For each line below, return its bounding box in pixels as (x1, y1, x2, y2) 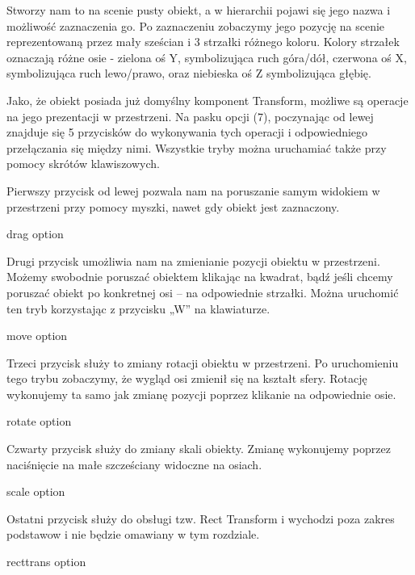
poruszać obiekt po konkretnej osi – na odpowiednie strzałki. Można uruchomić (6, 283, 399, 300)
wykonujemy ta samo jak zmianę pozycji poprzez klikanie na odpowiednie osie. (6, 385, 396, 402)
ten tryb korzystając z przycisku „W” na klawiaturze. (6, 300, 270, 317)
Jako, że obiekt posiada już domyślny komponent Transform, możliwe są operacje (6, 91, 409, 108)
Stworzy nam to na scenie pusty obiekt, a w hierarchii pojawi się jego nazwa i (6, 2, 391, 18)
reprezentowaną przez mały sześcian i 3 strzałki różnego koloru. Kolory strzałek (6, 33, 400, 50)
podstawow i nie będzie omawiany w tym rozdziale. (6, 526, 260, 543)
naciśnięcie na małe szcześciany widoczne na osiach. (6, 455, 262, 472)
